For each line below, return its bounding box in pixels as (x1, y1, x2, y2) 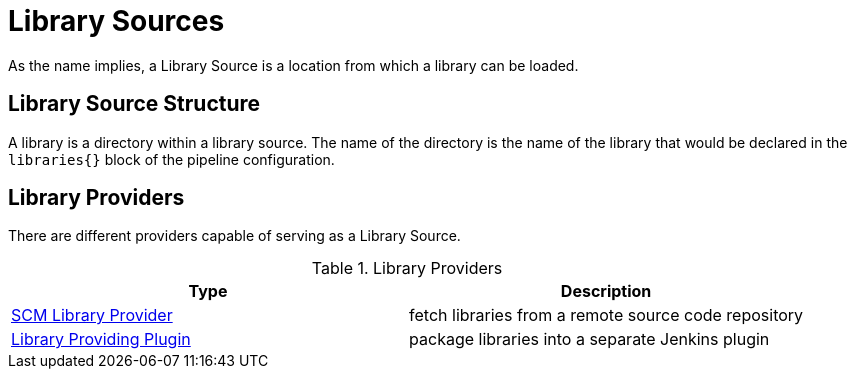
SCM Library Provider (11, 305, 173, 326)
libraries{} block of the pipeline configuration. (8, 150, 335, 168)
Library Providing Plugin (11, 329, 191, 350)
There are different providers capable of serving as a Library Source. (8, 227, 461, 245)
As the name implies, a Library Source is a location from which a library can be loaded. (8, 56, 579, 74)
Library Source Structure (8, 91, 261, 117)
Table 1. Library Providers (311, 258, 503, 279)
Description (560, 281, 652, 302)
